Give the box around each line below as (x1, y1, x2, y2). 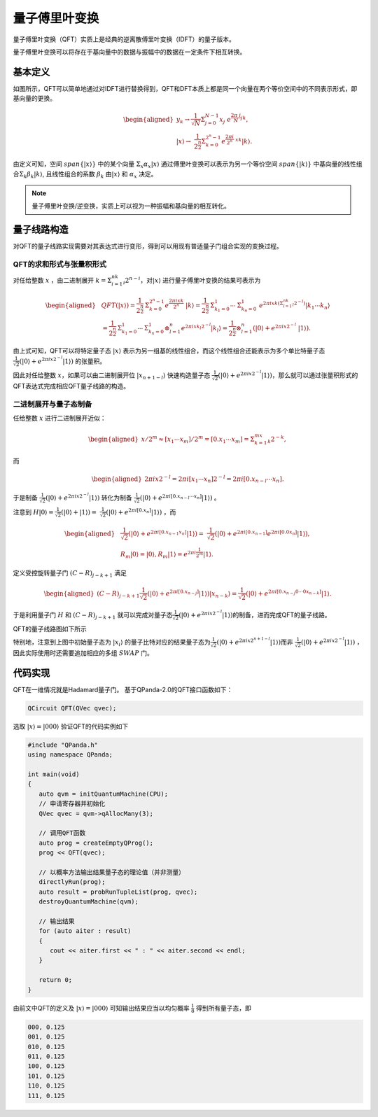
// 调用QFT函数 (38, 829, 86, 837)
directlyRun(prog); (38, 878, 106, 886)
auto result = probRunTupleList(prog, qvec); (38, 887, 198, 896)
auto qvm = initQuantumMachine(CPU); (38, 789, 168, 798)
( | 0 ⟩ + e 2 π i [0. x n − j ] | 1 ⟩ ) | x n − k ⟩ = (147, 589, 237, 599)
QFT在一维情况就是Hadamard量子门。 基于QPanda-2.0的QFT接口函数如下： (13, 685, 233, 694)
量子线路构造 (13, 224, 69, 236)
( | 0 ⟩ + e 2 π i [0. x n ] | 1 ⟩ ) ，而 (106, 507, 176, 516)
